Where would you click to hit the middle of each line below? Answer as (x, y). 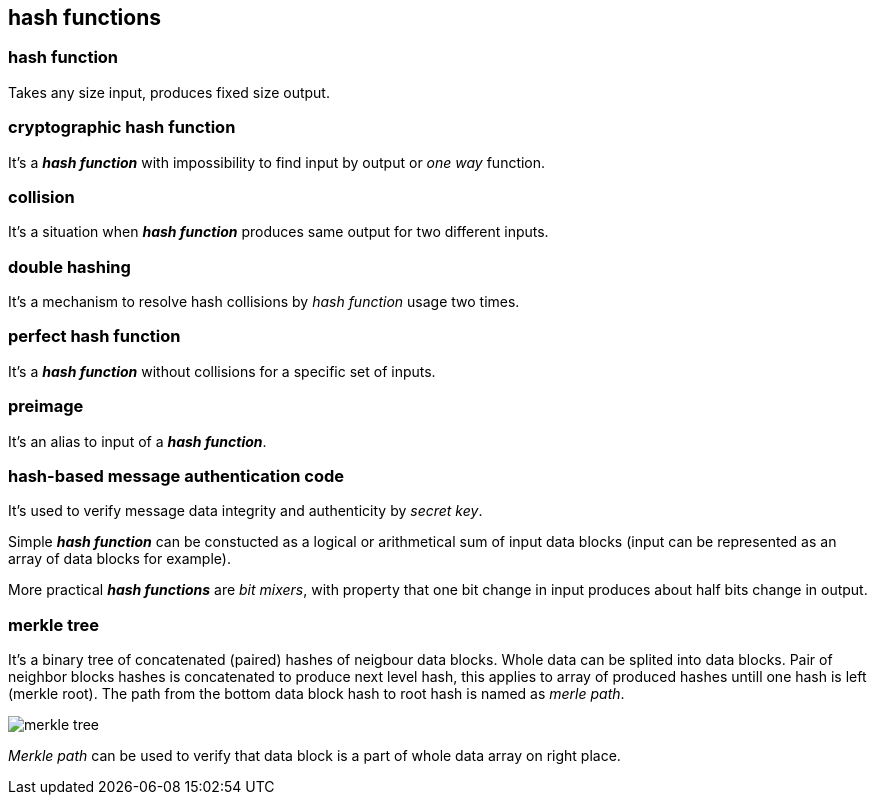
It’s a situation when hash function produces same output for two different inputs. (278, 232)
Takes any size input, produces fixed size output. (169, 92)
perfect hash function (94, 336)
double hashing (69, 266)
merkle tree (53, 624)
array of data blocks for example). (119, 559)
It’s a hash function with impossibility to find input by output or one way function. (277, 162)
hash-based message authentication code (176, 475)
